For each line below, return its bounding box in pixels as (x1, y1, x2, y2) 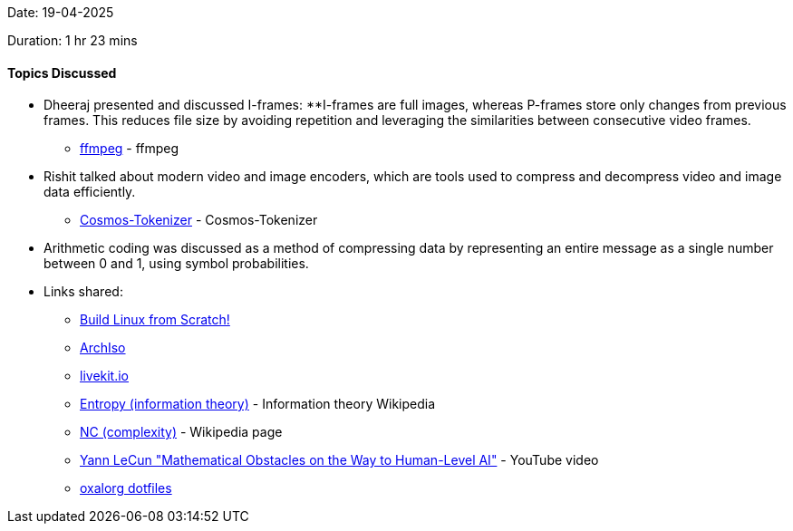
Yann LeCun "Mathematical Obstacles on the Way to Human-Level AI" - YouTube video (80, 452, 599, 468)
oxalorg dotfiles (80, 480, 172, 497)
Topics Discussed (7, 64, 117, 81)
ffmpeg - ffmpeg (80, 140, 179, 157)
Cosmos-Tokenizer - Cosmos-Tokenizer (80, 212, 318, 228)
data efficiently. (44, 184, 136, 200)
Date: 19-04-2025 (7, 5, 114, 20)
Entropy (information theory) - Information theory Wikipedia (80, 396, 436, 412)
